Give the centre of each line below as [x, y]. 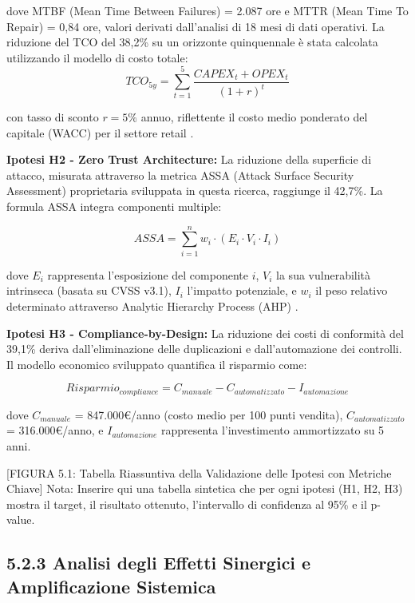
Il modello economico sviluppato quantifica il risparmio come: [157, 364]
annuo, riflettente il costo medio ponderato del [254, 117]
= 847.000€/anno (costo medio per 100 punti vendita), [209, 414]
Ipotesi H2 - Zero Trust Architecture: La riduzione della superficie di [189, 159]
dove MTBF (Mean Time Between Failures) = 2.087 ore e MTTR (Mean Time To [207, 10]
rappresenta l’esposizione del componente [148, 274]
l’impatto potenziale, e [242, 290]
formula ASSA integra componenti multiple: [114, 206]
